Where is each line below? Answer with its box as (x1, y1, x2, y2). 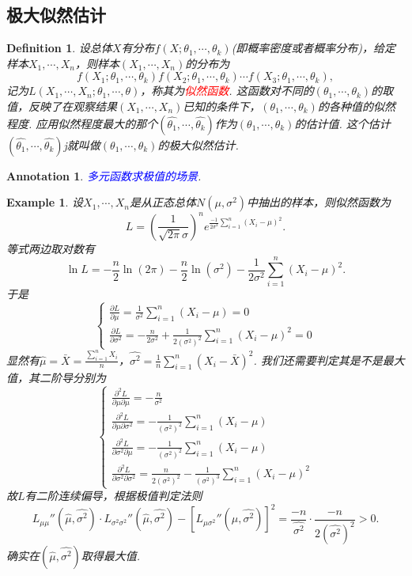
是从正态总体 (129, 194, 196, 210)
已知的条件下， (183, 97, 261, 114)
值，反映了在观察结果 (6, 97, 117, 114)
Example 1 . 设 (6, 194, 84, 210)
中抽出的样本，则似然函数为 (247, 194, 391, 210)
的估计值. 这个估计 (294, 115, 391, 131)
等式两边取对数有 (6, 240, 95, 256)
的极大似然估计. (157, 136, 239, 153)
